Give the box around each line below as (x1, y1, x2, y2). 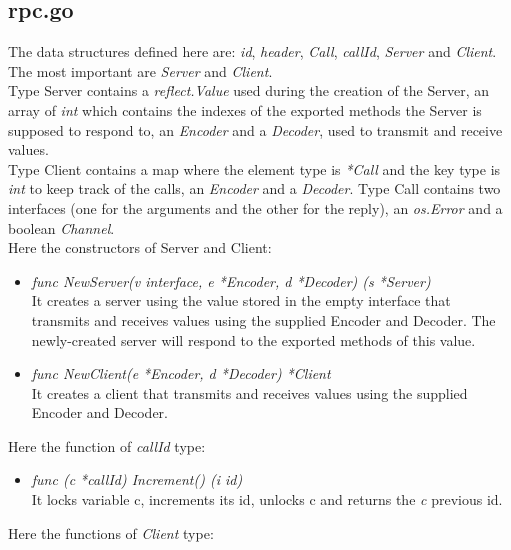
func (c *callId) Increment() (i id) (31, 469, 243, 490)
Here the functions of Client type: (8, 522, 214, 543)
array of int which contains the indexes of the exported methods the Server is (8, 99, 482, 120)
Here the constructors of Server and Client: (8, 237, 272, 258)
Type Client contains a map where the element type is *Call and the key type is (8, 158, 501, 179)
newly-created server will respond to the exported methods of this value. (31, 329, 476, 350)
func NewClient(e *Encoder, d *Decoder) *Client (31, 363, 331, 384)
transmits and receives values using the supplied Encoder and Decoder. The (31, 309, 496, 330)
